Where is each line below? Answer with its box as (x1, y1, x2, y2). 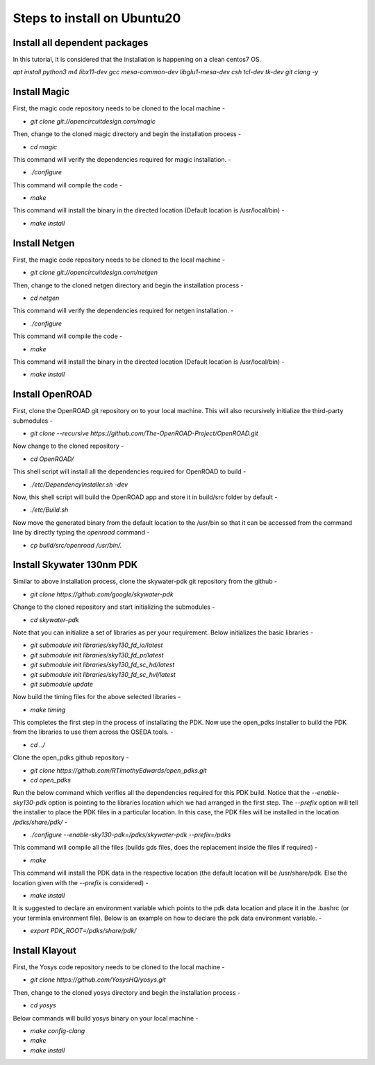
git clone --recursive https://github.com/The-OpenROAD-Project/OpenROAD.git (30, 429, 258, 437)
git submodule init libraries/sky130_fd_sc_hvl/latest (30, 670, 176, 678)
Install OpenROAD (12, 389, 93, 401)
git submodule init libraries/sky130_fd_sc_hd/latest (30, 660, 175, 669)
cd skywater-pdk (30, 615, 79, 624)
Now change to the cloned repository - (12, 442, 124, 451)
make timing (30, 705, 66, 714)
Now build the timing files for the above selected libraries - (12, 693, 181, 701)
